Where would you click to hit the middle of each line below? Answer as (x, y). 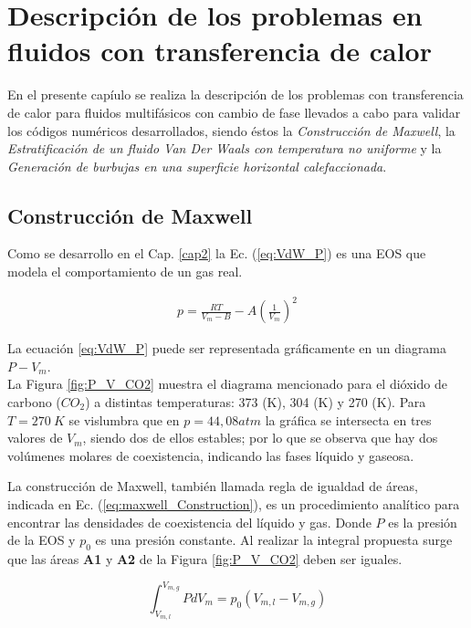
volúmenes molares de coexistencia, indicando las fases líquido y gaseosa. (211, 455)
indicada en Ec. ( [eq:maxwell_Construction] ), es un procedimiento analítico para (234, 503)
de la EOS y (42, 540)
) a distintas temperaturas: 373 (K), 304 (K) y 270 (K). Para (256, 401)
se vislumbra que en (124, 419)
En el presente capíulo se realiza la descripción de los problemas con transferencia (235, 94)
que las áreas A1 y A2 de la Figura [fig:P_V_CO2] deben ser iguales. (205, 558)
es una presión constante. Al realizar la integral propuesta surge (274, 540)
